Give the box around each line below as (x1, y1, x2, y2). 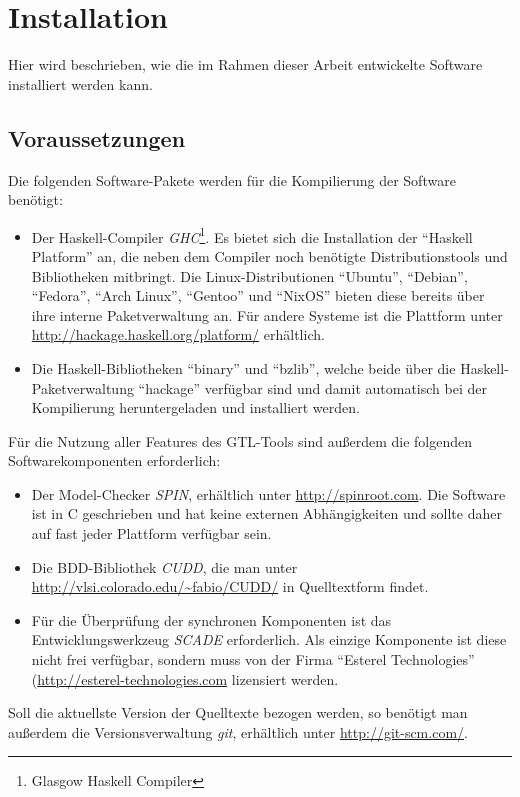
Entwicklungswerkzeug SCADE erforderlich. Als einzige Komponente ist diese (31, 629, 507, 650)
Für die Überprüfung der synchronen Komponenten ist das (31, 609, 392, 630)
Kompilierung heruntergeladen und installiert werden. (31, 397, 360, 418)
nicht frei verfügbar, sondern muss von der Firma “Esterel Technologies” (31, 649, 475, 670)
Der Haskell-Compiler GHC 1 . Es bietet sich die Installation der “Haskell (31, 223, 473, 247)
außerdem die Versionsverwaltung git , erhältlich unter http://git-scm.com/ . (8, 721, 468, 742)
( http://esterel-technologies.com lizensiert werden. (31, 668, 339, 689)
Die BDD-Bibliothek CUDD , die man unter (31, 556, 298, 577)
